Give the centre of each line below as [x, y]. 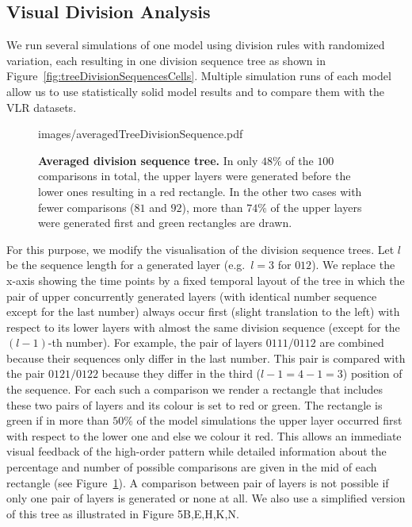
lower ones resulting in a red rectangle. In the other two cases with [200, 191]
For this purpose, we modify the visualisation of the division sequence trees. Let [200, 249]
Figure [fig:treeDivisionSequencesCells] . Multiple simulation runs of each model [199, 76]
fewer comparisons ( [86, 207]
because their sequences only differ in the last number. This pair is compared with [206, 358]
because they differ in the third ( [181, 373]
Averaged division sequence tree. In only [148, 160]
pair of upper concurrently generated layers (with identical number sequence [192, 296]
